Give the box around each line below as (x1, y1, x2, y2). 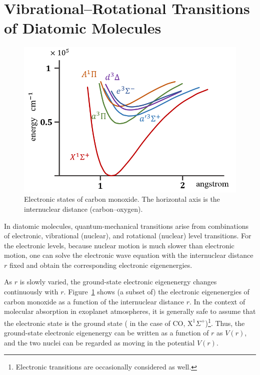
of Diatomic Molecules (4, 18, 161, 38)
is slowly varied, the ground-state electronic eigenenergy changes (19, 276, 217, 287)
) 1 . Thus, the (205, 316, 245, 328)
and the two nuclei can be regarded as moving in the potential (4, 337, 195, 347)
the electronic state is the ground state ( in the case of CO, (4, 317, 185, 328)
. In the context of (189, 296, 245, 306)
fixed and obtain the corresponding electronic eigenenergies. (9, 259, 192, 270)
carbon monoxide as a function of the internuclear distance (4, 296, 184, 306)
